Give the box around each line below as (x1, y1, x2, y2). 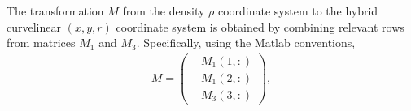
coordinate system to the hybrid (217, 2, 378, 19)
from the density (122, 2, 205, 19)
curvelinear (7, 18, 61, 35)
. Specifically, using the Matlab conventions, (136, 34, 356, 51)
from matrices (7, 34, 76, 51)
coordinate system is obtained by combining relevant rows (116, 18, 404, 35)
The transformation (7, 2, 104, 19)
